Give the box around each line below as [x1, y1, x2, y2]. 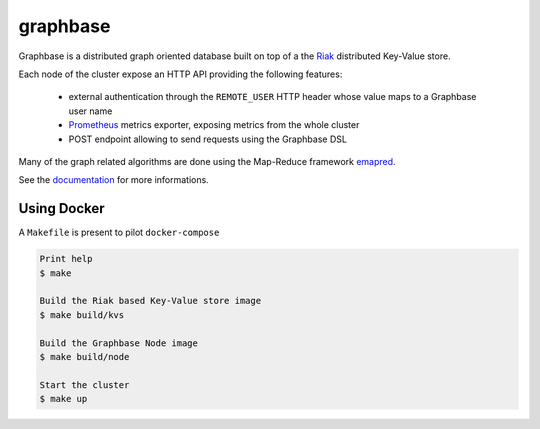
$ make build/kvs [39, 309, 125, 320]
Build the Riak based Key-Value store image [39, 295, 262, 307]
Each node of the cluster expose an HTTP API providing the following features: [18, 68, 343, 80]
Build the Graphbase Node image [39, 337, 199, 349]
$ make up [39, 393, 88, 405]
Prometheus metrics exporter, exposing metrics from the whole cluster [68, 119, 360, 131]
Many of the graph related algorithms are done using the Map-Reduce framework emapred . [18, 155, 396, 167]
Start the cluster [39, 379, 130, 390]
